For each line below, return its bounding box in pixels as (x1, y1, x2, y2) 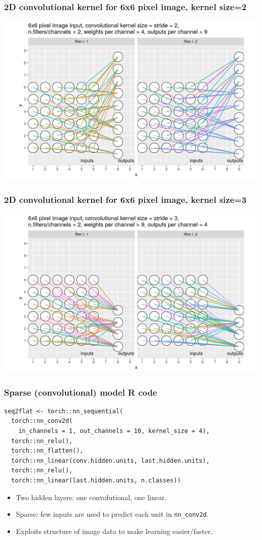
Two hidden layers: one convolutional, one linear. (16, 492, 167, 502)
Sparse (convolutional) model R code (4, 386, 157, 398)
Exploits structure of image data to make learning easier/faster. (16, 525, 213, 536)
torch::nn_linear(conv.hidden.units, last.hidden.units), (11, 457, 210, 464)
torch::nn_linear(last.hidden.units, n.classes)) (11, 477, 181, 484)
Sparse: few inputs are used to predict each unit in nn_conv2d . (16, 509, 209, 519)
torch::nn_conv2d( (11, 417, 73, 425)
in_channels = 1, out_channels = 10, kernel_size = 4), (18, 427, 210, 435)
